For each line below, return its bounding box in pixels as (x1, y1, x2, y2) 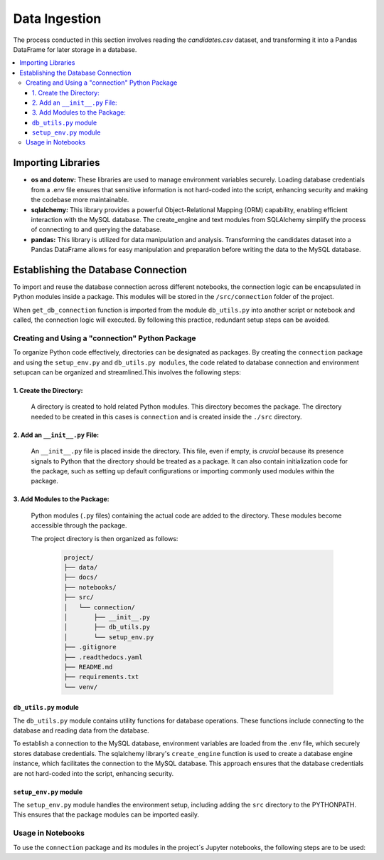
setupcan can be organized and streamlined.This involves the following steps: (13, 368, 241, 377)
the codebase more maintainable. (31, 196, 129, 204)
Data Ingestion (13, 11, 102, 26)
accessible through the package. (31, 521, 127, 530)
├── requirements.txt (63, 673, 139, 681)
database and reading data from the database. (13, 726, 149, 735)
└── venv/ (63, 683, 98, 691)
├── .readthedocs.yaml (63, 653, 143, 661)
